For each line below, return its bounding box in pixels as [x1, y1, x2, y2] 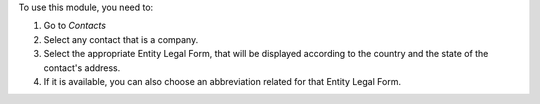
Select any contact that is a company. [43, 33, 199, 45]
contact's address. [43, 61, 121, 74]
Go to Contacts [43, 20, 107, 32]
